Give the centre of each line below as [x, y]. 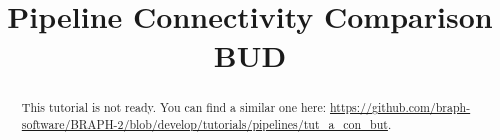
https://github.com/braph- [400, 107]
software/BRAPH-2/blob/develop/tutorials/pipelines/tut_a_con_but [204, 124]
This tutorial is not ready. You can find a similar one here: [174, 107]
